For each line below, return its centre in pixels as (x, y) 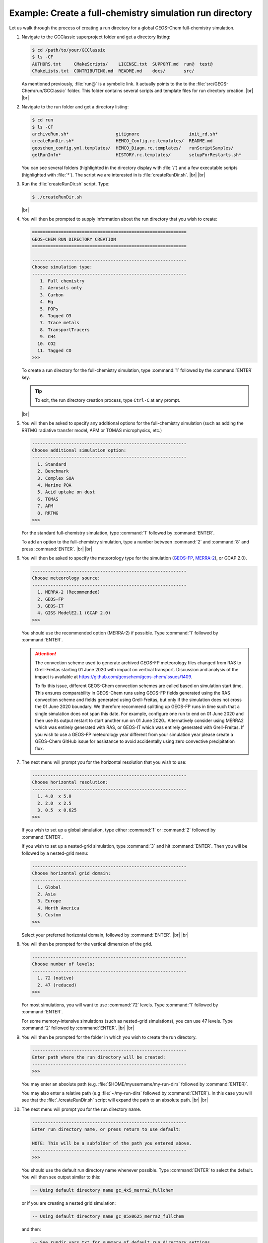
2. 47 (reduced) (57, 985)
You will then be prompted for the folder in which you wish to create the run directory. (109, 1037)
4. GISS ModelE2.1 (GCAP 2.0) (74, 613)
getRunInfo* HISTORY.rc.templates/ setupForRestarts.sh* (137, 155)
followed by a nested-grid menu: (55, 853)
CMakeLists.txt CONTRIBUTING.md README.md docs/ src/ (113, 71)
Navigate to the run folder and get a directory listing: (75, 107)
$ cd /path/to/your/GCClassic (69, 50)
